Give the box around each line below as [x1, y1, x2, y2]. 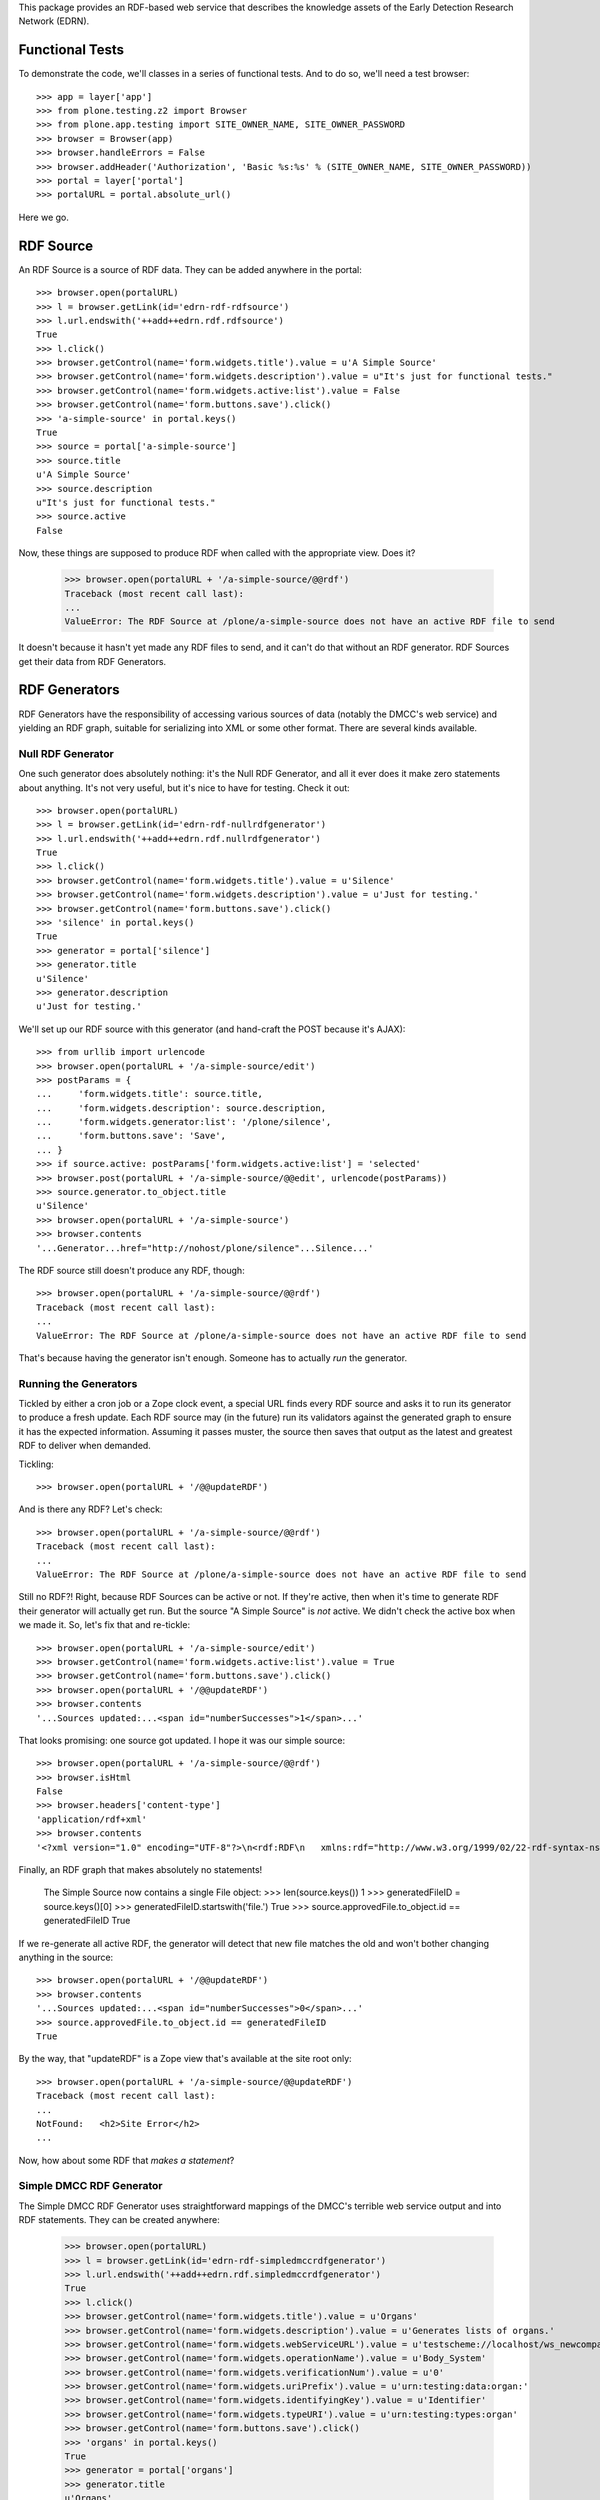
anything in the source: [18, 1951, 114, 1963]
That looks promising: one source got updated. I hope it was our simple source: [18, 1734, 345, 1746]
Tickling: [18, 1458, 54, 1470]
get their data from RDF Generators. [18, 655, 167, 667]
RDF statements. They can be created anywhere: [18, 2214, 220, 2226]
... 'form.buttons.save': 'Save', [36, 1130, 227, 1142]
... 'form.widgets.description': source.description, [36, 1102, 327, 1114]
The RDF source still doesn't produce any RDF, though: [18, 1265, 245, 1276]
